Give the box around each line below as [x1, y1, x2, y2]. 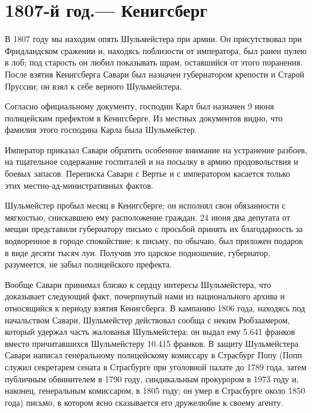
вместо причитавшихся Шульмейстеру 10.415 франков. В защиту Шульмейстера [5, 337, 299, 349]
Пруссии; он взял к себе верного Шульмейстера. [5, 79, 182, 92]
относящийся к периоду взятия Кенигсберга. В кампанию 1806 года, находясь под [5, 302, 305, 314]
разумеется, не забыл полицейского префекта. [5, 258, 172, 271]
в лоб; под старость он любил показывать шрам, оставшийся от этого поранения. [5, 56, 303, 69]
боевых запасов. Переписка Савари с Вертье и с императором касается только [5, 167, 290, 180]
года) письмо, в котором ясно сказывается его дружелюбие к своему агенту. [5, 396, 284, 408]
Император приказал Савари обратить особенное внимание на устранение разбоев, [5, 143, 308, 156]
